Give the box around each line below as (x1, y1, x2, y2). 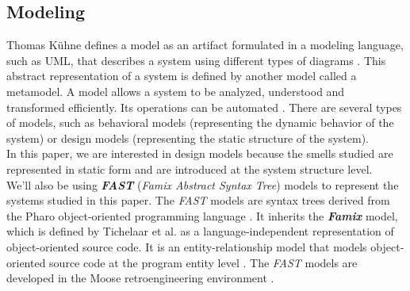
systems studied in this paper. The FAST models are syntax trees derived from (6, 192, 390, 209)
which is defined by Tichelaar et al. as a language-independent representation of (6, 223, 394, 239)
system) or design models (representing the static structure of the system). (6, 129, 370, 146)
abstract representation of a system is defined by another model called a (6, 67, 357, 84)
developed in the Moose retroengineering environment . (6, 270, 274, 286)
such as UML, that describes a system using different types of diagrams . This (6, 52, 386, 68)
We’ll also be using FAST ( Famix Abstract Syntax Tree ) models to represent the (6, 176, 399, 193)
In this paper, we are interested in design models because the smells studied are (6, 145, 393, 162)
